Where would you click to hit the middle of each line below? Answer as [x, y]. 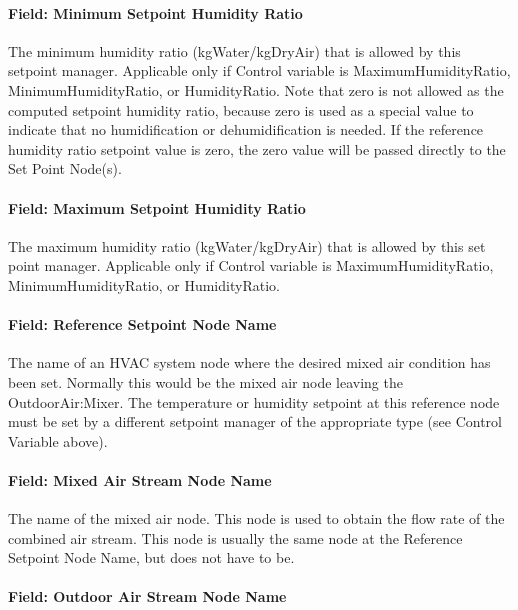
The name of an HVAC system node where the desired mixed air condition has [249, 362]
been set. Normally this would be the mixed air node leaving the [205, 381]
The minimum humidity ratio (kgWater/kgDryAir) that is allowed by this [234, 50]
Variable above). [58, 440]
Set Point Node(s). [65, 168]
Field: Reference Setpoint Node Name [142, 324]
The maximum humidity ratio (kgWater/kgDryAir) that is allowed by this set [247, 245]
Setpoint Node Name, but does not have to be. [151, 557]
